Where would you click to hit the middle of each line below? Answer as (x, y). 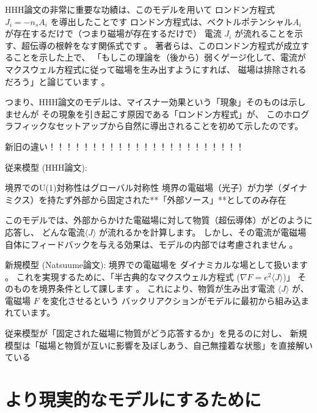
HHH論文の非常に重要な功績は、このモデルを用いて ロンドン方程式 (140, 9)
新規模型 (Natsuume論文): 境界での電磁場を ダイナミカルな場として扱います (156, 265)
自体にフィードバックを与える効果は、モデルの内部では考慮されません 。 (151, 244)
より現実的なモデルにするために (133, 399)
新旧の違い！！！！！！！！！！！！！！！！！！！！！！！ (125, 146)
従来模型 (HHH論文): (46, 167)
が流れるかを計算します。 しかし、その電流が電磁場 (203, 232)
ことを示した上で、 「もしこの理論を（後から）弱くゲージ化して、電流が (159, 57)
